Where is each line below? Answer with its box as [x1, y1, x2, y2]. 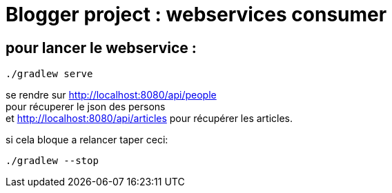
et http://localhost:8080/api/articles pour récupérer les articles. [6, 112, 293, 125]
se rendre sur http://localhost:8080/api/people [6, 89, 217, 101]
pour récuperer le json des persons [6, 101, 166, 113]
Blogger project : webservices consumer [6, 3, 387, 26]
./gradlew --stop [6, 155, 99, 167]
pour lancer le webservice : [6, 39, 197, 57]
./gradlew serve [6, 68, 93, 80]
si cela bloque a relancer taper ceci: [6, 134, 168, 146]
